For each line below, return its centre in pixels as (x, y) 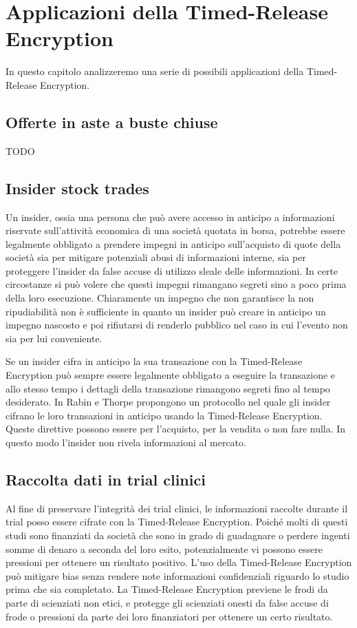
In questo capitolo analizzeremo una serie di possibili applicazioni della (155, 71)
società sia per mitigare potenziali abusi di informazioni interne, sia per (156, 257)
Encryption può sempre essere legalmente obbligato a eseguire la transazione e (171, 375)
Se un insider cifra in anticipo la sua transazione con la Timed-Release (154, 361)
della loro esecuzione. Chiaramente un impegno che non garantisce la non (160, 298)
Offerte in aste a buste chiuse (112, 122)
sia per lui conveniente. (54, 338)
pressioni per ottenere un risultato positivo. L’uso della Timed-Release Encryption (179, 562)
